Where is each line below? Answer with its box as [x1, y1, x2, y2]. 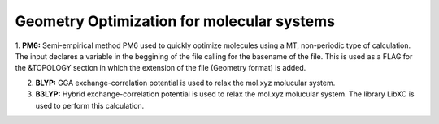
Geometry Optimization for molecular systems [15, 12, 335, 30]
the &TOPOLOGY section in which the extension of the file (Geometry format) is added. [15, 63, 306, 73]
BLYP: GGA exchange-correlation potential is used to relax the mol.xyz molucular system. [35, 78, 336, 88]
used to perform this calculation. [35, 100, 145, 110]
